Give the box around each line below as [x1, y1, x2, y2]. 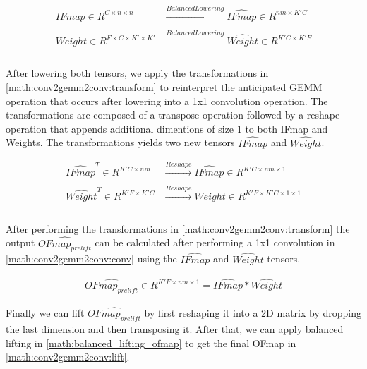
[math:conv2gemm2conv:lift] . [6, 349, 130, 364]
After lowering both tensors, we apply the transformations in [6, 66, 269, 80]
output [6, 235, 35, 250]
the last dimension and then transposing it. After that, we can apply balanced [6, 322, 344, 337]
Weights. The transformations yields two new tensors [6, 135, 235, 150]
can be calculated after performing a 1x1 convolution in [95, 235, 335, 250]
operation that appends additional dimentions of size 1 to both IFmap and [6, 121, 328, 135]
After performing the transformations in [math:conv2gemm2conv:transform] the [6, 221, 350, 236]
